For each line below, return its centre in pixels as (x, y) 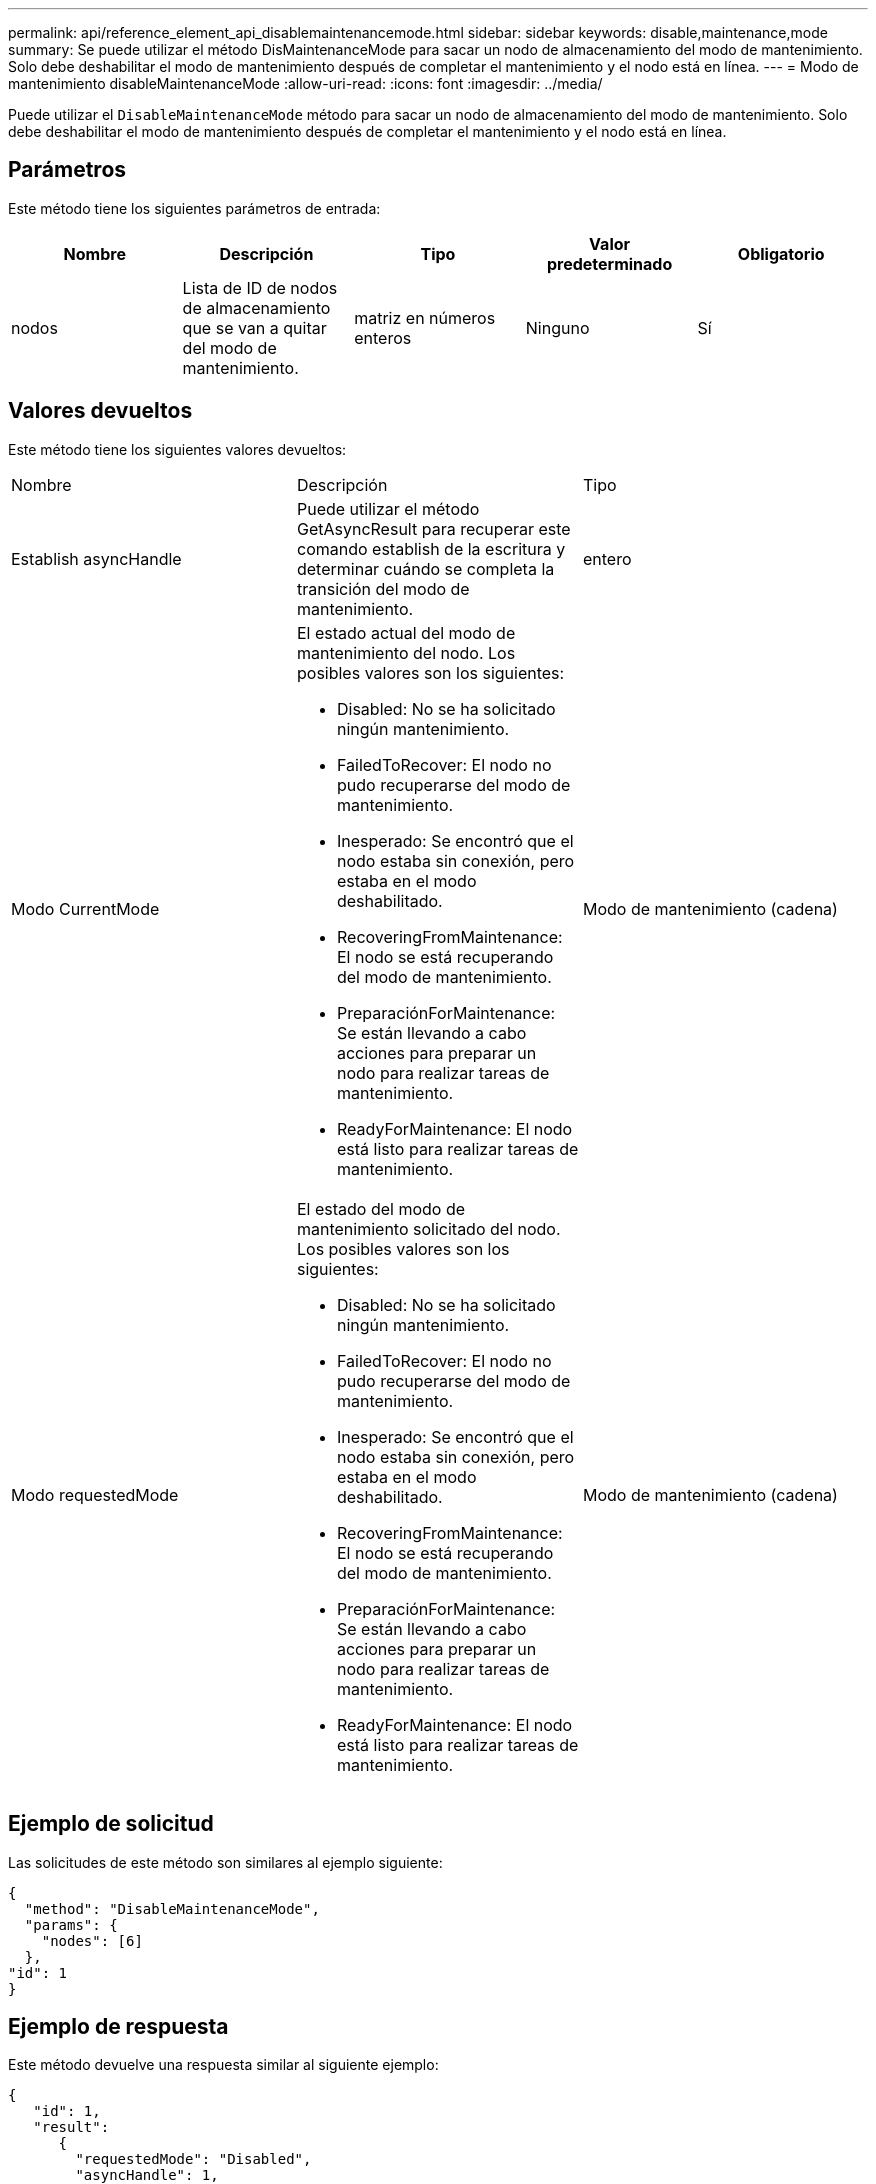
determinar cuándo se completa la (425, 568)
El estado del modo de (381, 1208)
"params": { (71, 1924)
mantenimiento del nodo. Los (406, 652)
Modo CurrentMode (85, 908)
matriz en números (425, 317)
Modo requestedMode (95, 1494)
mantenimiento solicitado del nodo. (428, 1228)
